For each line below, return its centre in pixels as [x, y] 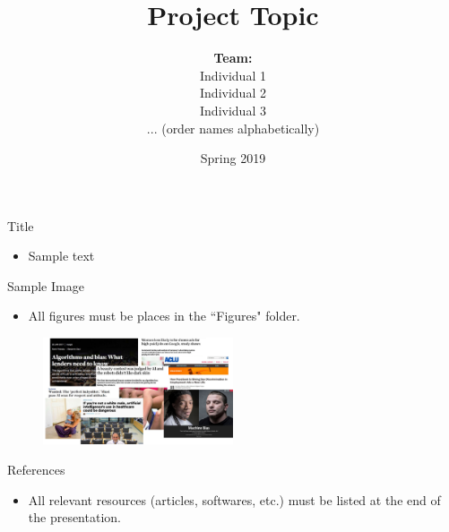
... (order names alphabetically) [233, 128]
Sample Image [46, 285]
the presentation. [74, 517]
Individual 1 [233, 75]
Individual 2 [233, 93]
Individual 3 [233, 110]
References [36, 469]
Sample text [61, 256]
